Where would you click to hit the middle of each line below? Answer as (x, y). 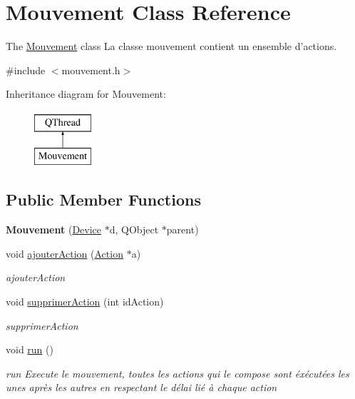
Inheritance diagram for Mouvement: (86, 94)
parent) (182, 229)
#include (26, 70)
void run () (30, 349)
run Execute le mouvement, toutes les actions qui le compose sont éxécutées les (177, 373)
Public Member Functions (103, 199)
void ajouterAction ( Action (65, 253)
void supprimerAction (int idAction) (85, 302)
